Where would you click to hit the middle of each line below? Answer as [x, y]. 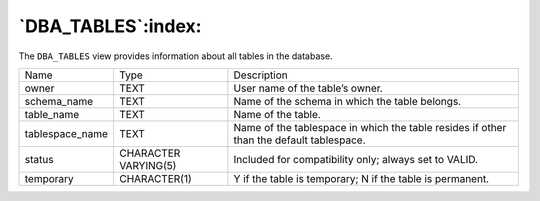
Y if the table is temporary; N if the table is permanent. [361, 178]
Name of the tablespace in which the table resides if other [370, 127]
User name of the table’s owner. [308, 88]
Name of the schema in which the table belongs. [347, 101]
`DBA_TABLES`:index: [110, 26]
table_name [52, 114]
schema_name [59, 101]
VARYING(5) [147, 165]
